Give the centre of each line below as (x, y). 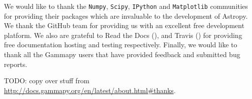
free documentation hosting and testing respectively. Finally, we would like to (121, 45)
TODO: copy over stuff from (47, 81)
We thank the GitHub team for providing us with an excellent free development (124, 25)
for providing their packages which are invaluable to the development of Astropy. (126, 16)
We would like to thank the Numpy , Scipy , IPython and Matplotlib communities (126, 6)
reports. (16, 64)
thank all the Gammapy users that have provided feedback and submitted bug (122, 54)
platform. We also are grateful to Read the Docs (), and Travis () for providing (123, 35)
